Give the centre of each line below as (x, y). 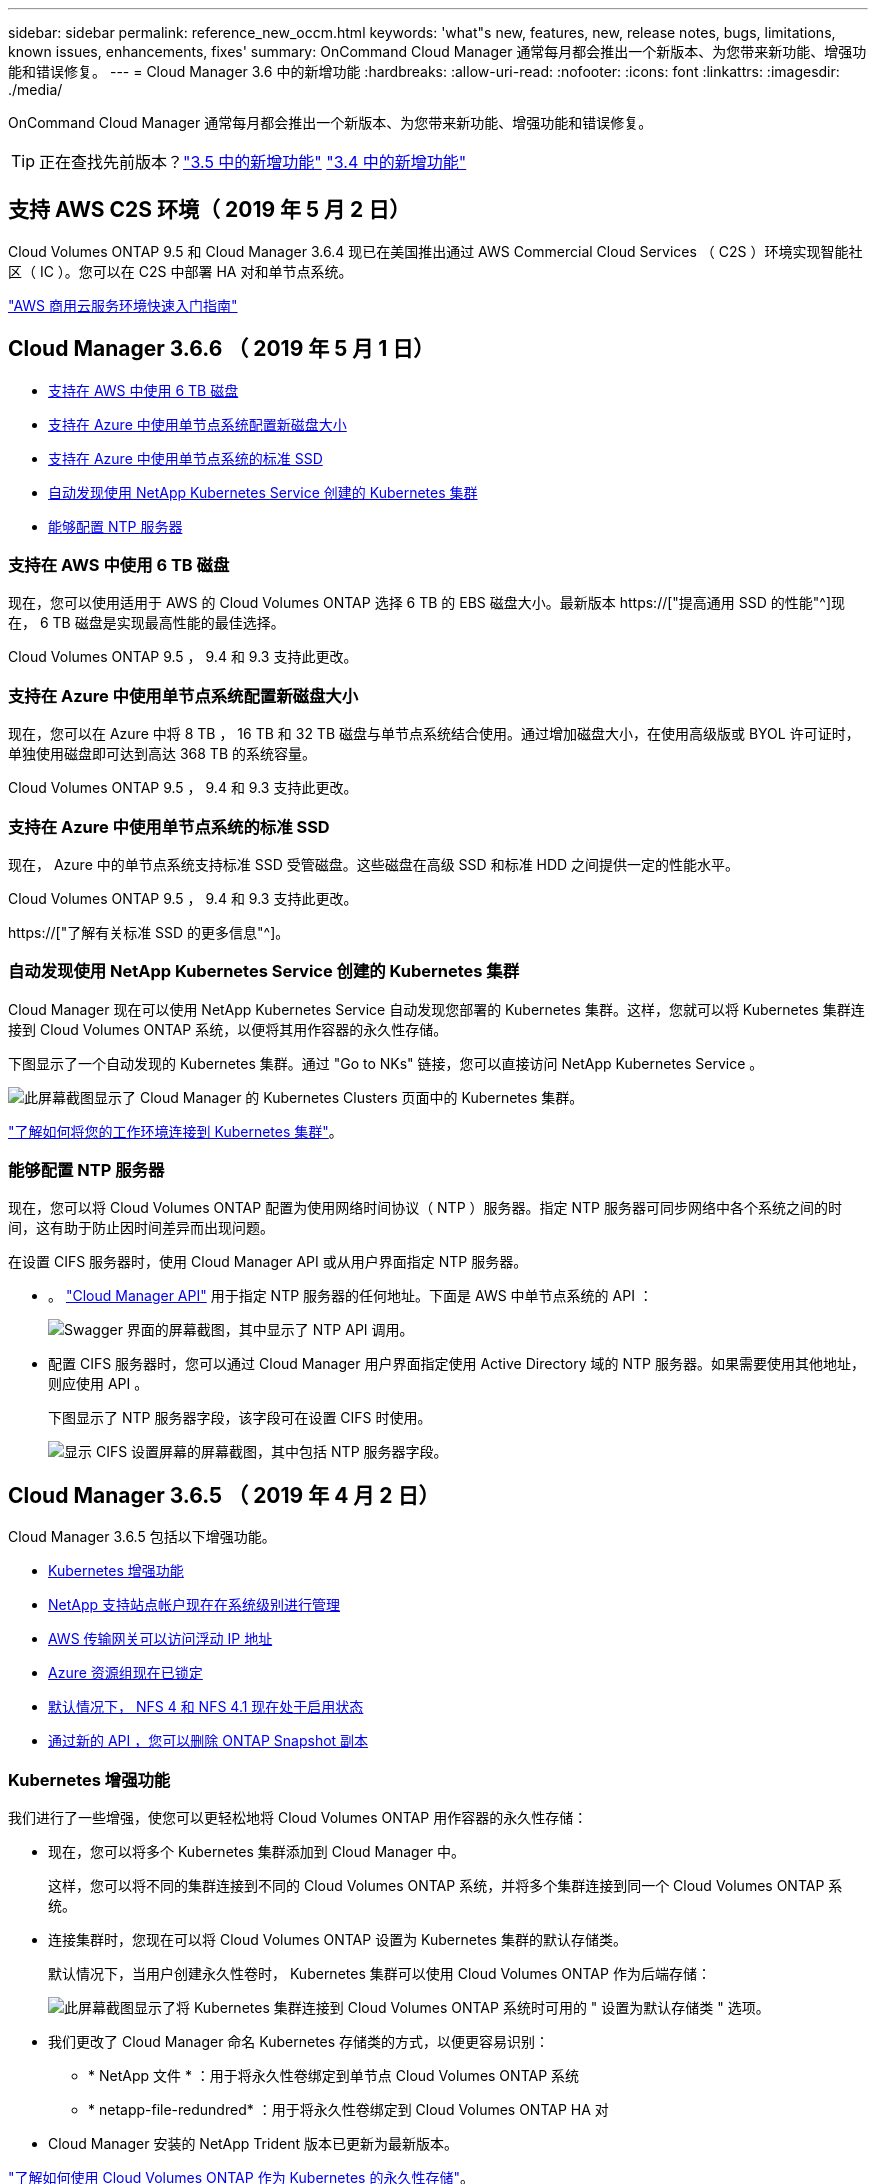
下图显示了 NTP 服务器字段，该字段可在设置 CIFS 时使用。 (240, 1418)
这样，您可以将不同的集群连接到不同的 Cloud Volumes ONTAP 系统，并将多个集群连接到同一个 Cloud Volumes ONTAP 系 (445, 1886)
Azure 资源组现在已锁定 (125, 1673)
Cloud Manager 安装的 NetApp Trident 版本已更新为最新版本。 (253, 2144)
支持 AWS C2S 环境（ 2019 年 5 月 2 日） (209, 210)
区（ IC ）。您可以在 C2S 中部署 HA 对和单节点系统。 (180, 271)
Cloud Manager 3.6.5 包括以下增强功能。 (142, 1537)
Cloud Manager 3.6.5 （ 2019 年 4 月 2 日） (224, 1495)
